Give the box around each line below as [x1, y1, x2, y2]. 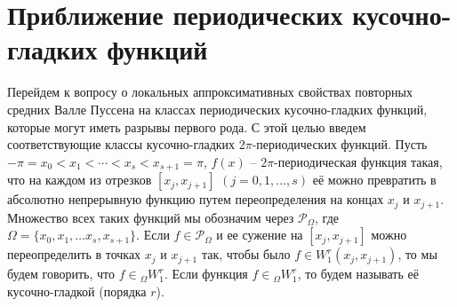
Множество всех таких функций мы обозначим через [7, 208, 294, 226]
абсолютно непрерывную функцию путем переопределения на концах [7, 190, 384, 209]
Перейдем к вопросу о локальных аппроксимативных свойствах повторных [7, 83, 413, 101]
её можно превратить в [312, 170, 437, 189]
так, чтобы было [201, 245, 291, 264]
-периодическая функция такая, [274, 152, 443, 170]
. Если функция [164, 264, 248, 283]
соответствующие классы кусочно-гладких [7, 135, 236, 153]
